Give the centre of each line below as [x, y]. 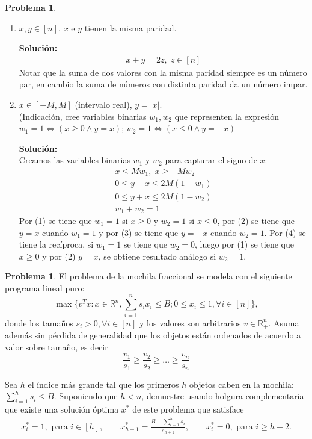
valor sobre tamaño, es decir [57, 347]
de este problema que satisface [188, 409]
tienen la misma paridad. [130, 27]
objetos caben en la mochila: [241, 384]
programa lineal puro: [45, 288]
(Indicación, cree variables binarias [83, 116]
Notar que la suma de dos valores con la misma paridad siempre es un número [163, 72]
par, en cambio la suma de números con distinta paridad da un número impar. [163, 84]
